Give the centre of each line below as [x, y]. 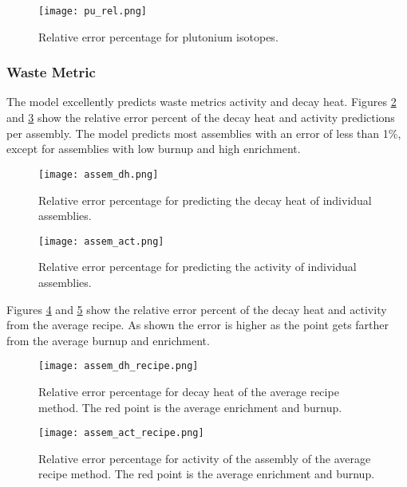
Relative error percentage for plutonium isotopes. [158, 36]
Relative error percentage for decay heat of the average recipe [189, 391]
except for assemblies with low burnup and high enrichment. [154, 149]
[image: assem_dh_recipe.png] [119, 366]
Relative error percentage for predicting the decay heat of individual [205, 200]
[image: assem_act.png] [101, 241]
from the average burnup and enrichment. [108, 340]
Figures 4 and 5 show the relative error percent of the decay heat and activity [197, 309]
